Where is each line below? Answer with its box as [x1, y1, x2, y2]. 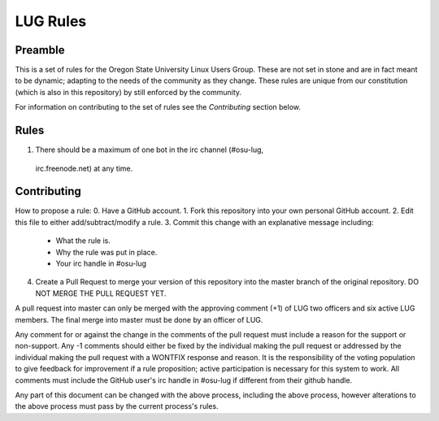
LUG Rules [15, 12, 87, 30]
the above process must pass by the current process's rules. [15, 401, 219, 411]
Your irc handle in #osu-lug [55, 258, 146, 268]
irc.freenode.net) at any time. [35, 163, 133, 173]
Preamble [15, 43, 65, 57]
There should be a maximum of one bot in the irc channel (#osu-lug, [35, 145, 264, 154]
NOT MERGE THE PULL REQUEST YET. [35, 289, 167, 298]
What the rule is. [55, 236, 111, 245]
